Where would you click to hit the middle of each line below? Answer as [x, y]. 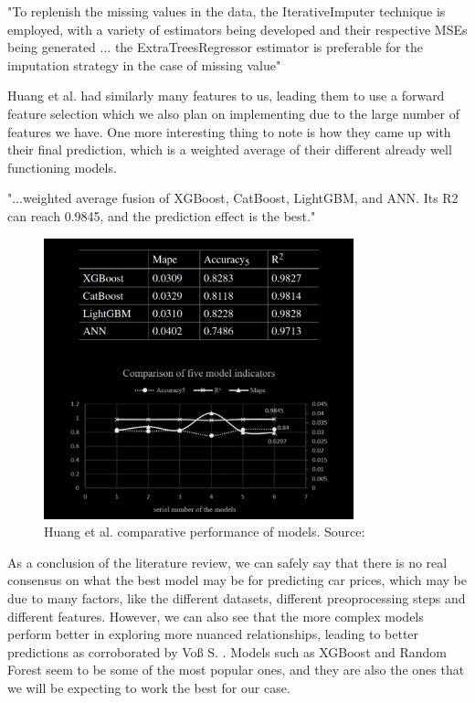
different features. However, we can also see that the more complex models [216, 616]
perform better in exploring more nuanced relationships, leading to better [213, 634]
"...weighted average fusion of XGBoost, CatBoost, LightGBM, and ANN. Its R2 [233, 198]
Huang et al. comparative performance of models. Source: [205, 532]
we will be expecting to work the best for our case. [149, 687]
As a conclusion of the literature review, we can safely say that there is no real [227, 562]
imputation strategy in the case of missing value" [144, 64]
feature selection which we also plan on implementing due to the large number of [233, 113]
